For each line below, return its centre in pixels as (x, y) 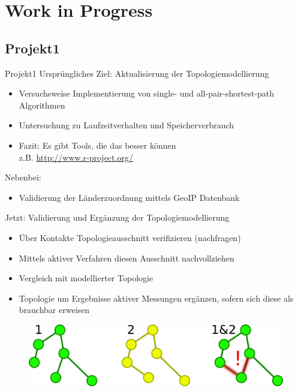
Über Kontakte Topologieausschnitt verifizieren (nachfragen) (130, 237)
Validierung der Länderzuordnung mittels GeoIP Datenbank (129, 197)
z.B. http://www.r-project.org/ (76, 157)
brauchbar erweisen (54, 310)
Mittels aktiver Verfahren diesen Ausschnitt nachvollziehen (127, 258)
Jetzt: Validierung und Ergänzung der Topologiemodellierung (117, 217)
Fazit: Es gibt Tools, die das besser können (97, 145)
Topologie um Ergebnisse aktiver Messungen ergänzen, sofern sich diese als (156, 298)
